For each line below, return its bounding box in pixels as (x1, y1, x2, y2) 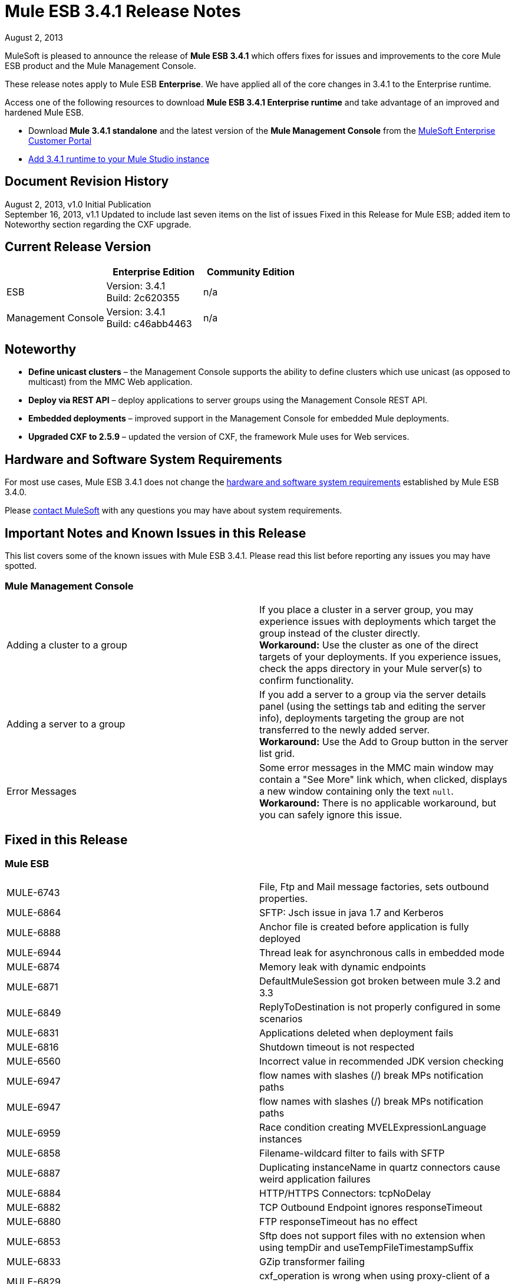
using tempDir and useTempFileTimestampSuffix (259, 1241, 474, 1253)
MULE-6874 (6, 960, 60, 973)
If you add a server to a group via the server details (259, 688, 486, 700)
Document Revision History (5, 174, 169, 189)
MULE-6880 (6, 1215, 61, 1227)
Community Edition (206, 266, 295, 278)
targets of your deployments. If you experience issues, (259, 650, 501, 663)
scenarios (259, 1012, 303, 1025)
